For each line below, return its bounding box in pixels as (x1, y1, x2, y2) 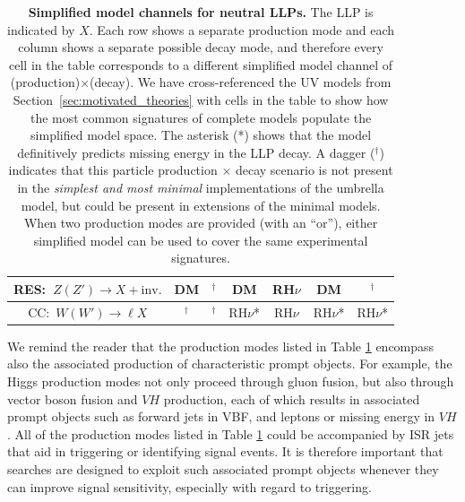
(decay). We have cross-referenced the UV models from (90, 73, 392, 91)
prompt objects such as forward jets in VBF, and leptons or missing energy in (7, 407, 435, 426)
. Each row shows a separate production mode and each (89, 20, 395, 39)
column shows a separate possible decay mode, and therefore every (18, 38, 383, 56)
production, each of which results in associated (163, 389, 420, 408)
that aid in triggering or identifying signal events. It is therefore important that (7, 442, 443, 461)
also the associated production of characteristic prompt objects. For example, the (7, 354, 452, 373)
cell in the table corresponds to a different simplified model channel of (9, 55, 393, 74)
